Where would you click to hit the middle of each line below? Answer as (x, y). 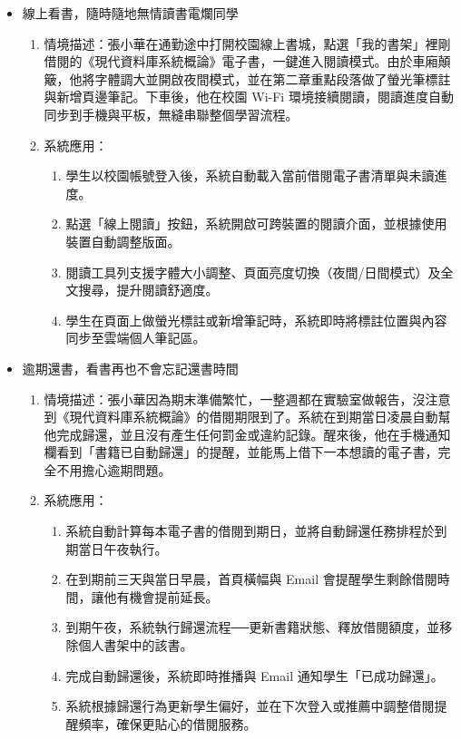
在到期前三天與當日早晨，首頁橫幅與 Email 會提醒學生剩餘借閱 (251, 579)
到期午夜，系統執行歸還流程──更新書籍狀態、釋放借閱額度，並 (253, 627)
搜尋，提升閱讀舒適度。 (148, 290)
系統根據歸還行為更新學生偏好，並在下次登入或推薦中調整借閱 (250, 706)
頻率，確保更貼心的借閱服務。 (167, 723)
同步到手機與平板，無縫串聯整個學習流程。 (171, 114)
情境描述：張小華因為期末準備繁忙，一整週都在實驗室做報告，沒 (235, 399)
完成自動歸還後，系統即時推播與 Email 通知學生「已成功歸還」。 (255, 675)
